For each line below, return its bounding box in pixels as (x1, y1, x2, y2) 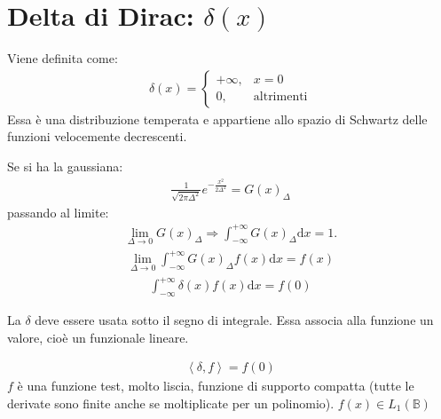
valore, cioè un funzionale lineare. (7, 328, 189, 346)
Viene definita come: (7, 49, 118, 67)
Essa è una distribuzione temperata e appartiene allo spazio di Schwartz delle (7, 109, 428, 128)
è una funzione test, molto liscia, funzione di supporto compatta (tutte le (17, 376, 414, 395)
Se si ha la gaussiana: (7, 156, 123, 175)
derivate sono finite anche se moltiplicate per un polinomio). (7, 393, 335, 412)
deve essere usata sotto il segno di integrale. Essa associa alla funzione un (35, 310, 434, 328)
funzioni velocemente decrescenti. (7, 127, 187, 146)
